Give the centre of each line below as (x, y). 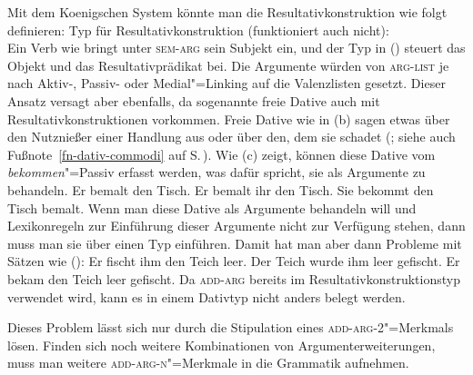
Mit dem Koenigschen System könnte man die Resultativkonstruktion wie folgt (227, 12)
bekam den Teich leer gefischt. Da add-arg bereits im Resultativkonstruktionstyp (234, 278)
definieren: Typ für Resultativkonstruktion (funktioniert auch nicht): (198, 30)
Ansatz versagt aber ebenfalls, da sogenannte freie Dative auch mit (194, 100)
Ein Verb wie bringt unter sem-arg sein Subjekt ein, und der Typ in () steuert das (236, 48)
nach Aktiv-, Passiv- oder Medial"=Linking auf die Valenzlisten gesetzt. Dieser (226, 83)
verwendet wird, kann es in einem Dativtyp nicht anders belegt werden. (206, 296)
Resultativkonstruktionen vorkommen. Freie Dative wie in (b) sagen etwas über (229, 118)
